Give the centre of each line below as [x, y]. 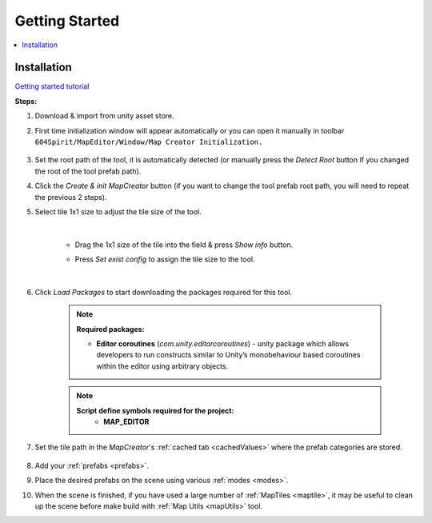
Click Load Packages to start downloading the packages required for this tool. [164, 292]
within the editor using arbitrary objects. [162, 366]
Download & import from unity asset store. [105, 116]
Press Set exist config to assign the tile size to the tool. [165, 259]
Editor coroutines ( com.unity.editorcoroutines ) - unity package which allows [223, 344]
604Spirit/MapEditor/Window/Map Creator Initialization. [149, 142]
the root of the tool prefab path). [88, 171]
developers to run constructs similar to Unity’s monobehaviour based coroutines [228, 355]
